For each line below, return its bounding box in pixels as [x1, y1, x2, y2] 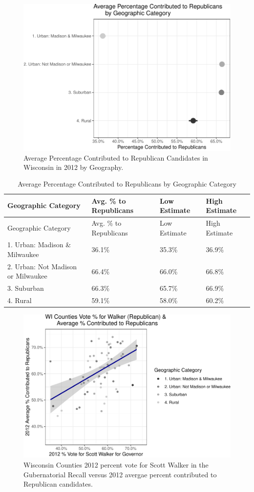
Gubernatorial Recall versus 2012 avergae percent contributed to [23, 469, 217, 479]
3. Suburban [7, 283, 44, 293]
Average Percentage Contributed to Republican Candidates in [23, 152, 208, 163]
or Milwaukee [7, 271, 47, 281]
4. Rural [7, 295, 32, 305]
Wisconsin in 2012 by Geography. [23, 162, 124, 172]
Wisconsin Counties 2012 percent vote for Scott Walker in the [23, 460, 209, 470]
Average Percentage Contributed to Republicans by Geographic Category [18, 178, 236, 188]
